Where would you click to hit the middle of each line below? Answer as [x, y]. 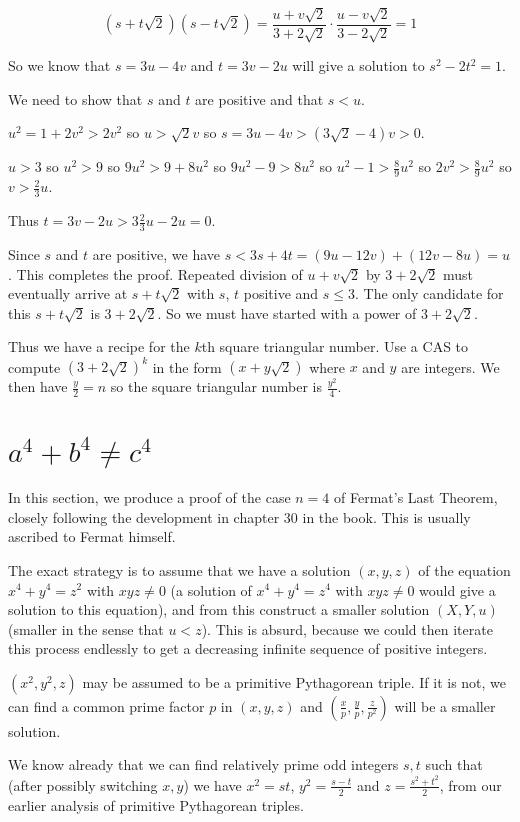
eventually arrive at [68, 293]
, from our [470, 784]
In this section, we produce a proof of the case [149, 497]
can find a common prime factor [106, 705]
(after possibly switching [83, 784]
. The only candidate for [429, 293]
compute [34, 366]
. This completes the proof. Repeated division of [155, 273]
